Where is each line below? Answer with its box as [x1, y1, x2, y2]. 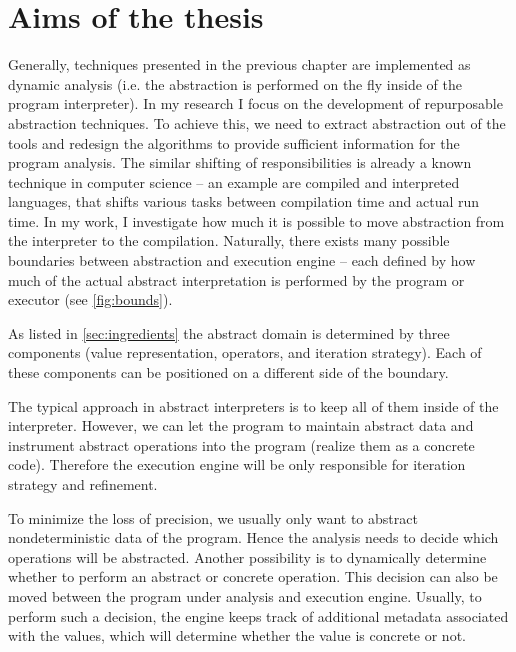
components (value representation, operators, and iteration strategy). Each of [8, 342, 482, 363]
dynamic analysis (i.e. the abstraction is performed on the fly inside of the [8, 73, 462, 94]
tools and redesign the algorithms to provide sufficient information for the [8, 132, 460, 153]
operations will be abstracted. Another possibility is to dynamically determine [8, 546, 487, 567]
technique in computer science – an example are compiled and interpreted [8, 171, 460, 192]
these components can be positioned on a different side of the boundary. [8, 362, 449, 383]
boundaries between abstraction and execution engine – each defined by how [8, 250, 476, 271]
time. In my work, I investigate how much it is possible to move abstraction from [8, 210, 505, 231]
